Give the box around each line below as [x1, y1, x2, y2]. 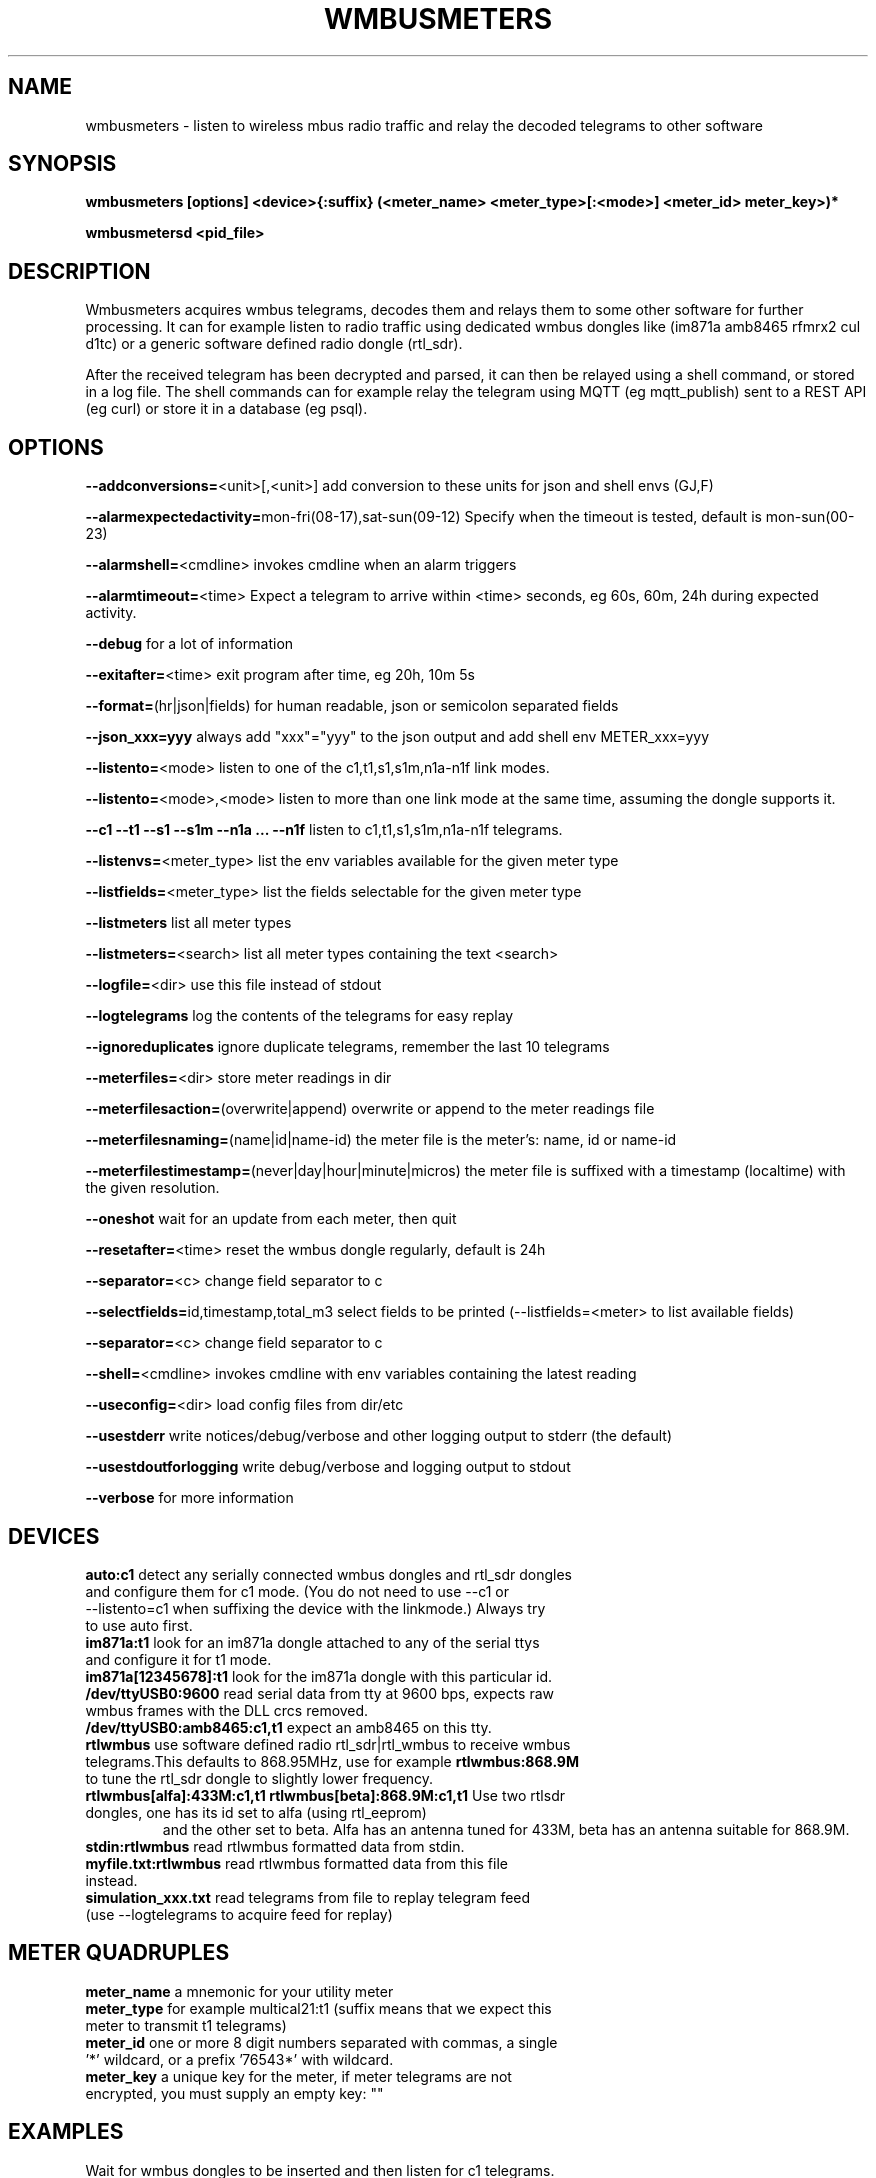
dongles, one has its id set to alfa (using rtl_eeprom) [85, 1803, 427, 1821]
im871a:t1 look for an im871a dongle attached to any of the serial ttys [85, 1633, 540, 1651]
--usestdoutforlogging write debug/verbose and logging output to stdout [85, 1458, 571, 1476]
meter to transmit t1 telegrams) [85, 2016, 287, 2034]
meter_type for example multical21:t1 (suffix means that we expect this [85, 1999, 552, 2017]
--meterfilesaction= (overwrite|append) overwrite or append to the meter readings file [85, 1100, 655, 1118]
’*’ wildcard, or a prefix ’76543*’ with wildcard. [85, 2050, 394, 2068]
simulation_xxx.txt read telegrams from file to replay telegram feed [85, 1888, 531, 1906]
